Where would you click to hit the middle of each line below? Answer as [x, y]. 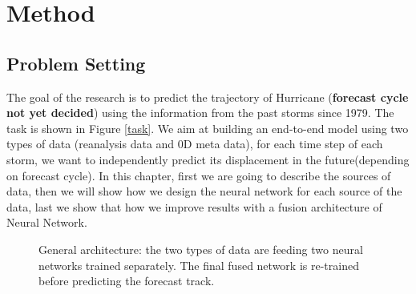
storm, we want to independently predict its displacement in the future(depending [208, 159]
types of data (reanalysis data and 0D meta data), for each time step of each [195, 144]
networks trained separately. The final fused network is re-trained [199, 265]
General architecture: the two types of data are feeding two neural [201, 249]
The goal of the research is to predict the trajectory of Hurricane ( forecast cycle [208, 97]
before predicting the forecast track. [127, 281]
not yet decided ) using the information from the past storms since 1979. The [200, 113]
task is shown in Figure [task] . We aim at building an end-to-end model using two [208, 128]
